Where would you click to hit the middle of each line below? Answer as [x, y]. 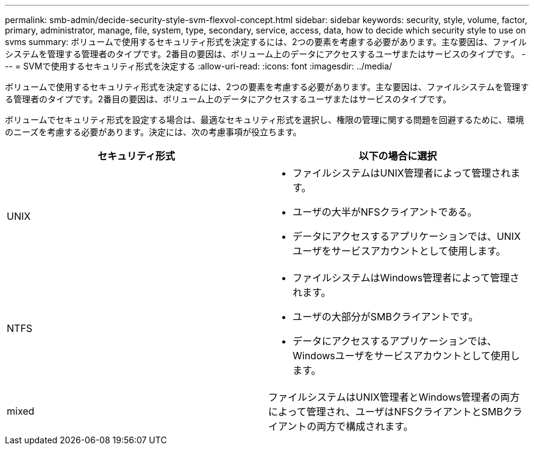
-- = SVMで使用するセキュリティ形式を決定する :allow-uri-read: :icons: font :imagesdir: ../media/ [199, 66]
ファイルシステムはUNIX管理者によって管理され [402, 173]
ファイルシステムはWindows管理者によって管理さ [406, 278]
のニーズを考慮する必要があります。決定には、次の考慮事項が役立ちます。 [153, 132]
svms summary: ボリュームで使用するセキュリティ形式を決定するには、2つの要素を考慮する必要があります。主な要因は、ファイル [266, 42]
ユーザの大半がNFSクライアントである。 [385, 212]
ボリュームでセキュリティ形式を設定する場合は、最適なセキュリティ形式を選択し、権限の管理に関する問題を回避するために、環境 [265, 120]
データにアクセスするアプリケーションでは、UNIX [407, 236]
